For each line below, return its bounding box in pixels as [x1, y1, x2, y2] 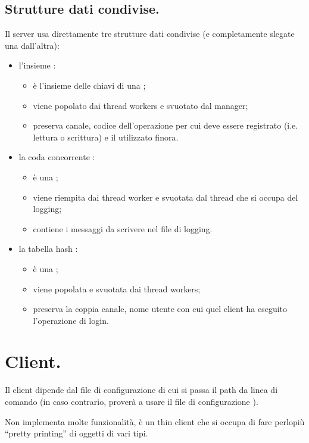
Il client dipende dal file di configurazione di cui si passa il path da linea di [5, 383, 278, 396]
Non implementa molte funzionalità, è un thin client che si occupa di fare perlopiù [5, 415, 305, 428]
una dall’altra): [5, 39, 60, 51]
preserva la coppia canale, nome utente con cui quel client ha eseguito [33, 302, 288, 315]
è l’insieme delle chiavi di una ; [33, 79, 146, 91]
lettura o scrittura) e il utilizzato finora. [33, 130, 179, 143]
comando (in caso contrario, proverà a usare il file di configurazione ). [5, 395, 258, 408]
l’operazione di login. [33, 314, 109, 326]
